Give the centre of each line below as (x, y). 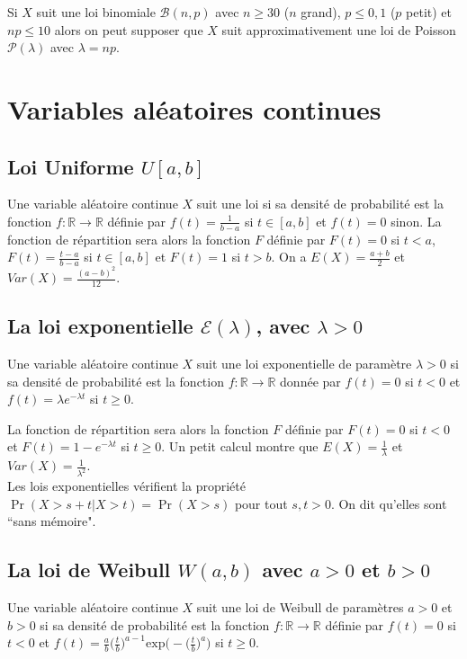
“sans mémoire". (52, 521)
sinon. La (416, 221)
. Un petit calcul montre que (240, 446)
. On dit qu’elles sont (389, 503)
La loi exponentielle (100, 326)
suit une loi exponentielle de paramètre (304, 364)
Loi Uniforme (71, 166)
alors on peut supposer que (129, 29)
